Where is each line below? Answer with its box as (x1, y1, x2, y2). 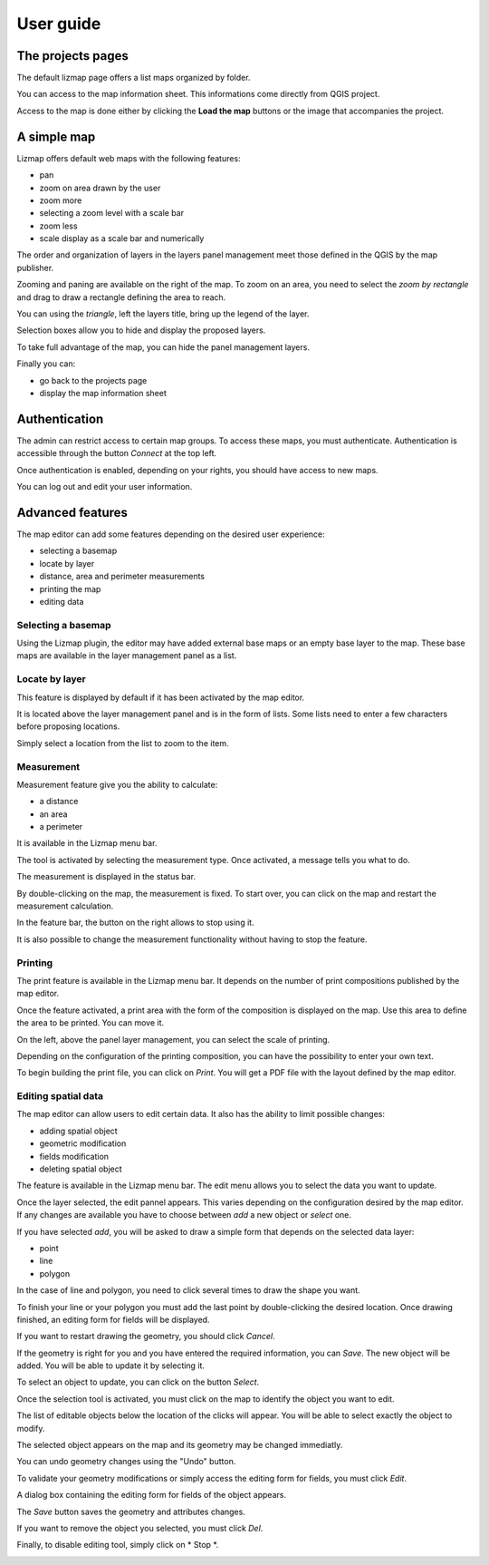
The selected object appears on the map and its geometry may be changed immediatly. (16, 1440, 343, 1451)
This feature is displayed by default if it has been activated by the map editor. (16, 692, 305, 703)
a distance (39, 796, 79, 807)
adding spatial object (39, 1125, 118, 1136)
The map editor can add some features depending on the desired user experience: (16, 529, 325, 539)
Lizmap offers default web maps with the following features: (16, 152, 241, 163)
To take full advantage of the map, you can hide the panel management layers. (16, 341, 310, 353)
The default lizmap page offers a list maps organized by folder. (16, 73, 251, 83)
